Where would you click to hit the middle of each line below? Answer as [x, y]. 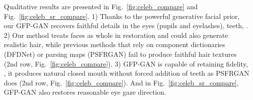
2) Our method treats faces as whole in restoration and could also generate [116, 35]
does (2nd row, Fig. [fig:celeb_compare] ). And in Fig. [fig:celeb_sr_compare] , [121, 82]
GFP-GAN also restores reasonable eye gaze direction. [85, 92]
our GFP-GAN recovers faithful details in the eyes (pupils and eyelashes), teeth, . [126, 25]
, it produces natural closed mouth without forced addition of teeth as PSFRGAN [127, 73]
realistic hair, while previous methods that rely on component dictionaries [115, 44]
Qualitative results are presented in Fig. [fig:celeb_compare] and [101, 6]
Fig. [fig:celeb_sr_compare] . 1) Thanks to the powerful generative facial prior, [122, 16]
